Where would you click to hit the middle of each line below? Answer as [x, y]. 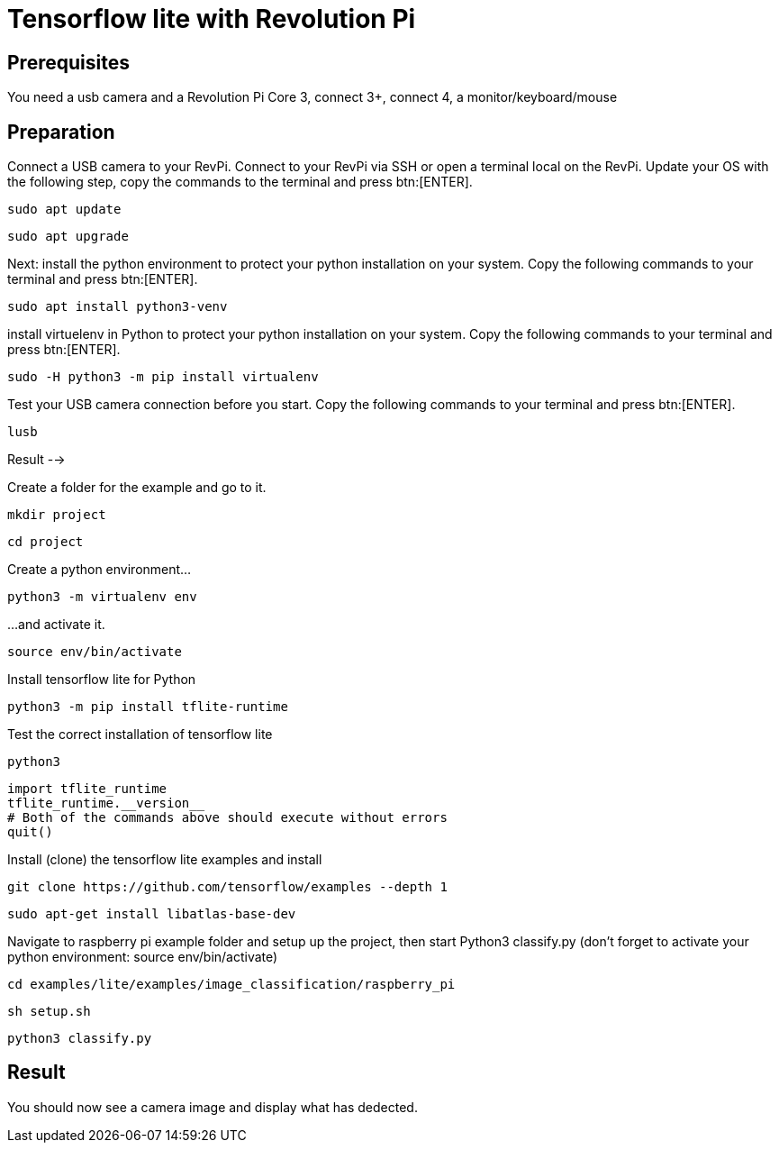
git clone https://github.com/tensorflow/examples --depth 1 [227, 887]
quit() [30, 832]
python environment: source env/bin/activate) [143, 957]
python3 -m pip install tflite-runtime [148, 707]
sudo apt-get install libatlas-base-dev [152, 914]
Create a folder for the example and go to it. [137, 488]
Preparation [61, 132]
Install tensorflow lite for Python [102, 680]
